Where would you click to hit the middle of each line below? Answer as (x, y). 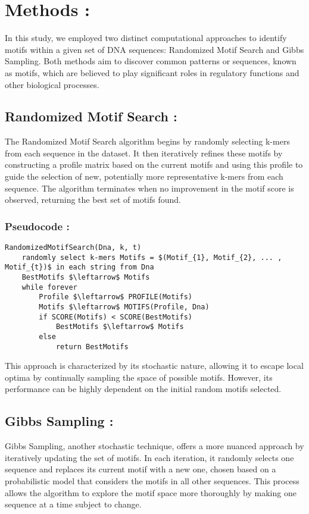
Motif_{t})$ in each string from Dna (79, 267)
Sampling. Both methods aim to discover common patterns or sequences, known (151, 61)
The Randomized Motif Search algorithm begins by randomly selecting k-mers (147, 141)
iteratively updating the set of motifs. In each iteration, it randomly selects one (149, 457)
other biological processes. (52, 84)
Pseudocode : (37, 226)
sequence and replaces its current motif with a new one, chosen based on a (141, 469)
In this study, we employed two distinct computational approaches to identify (146, 38)
